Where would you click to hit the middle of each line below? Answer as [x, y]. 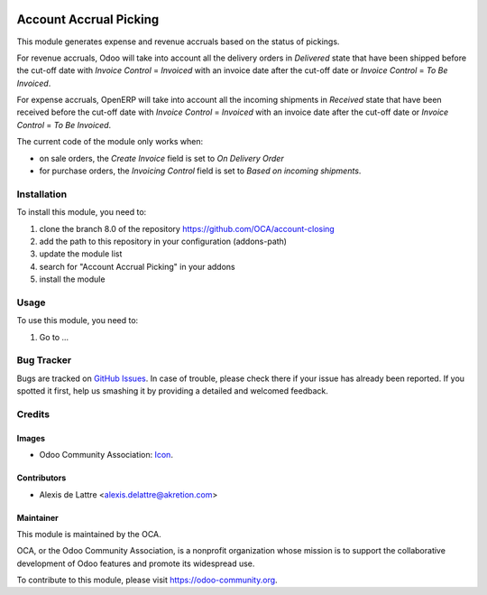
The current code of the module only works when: [110, 142]
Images [31, 438]
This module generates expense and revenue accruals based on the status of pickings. [178, 42]
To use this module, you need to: [78, 321]
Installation [42, 194]
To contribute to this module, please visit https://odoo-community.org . [147, 580]
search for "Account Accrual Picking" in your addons [137, 266]
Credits [33, 414]
